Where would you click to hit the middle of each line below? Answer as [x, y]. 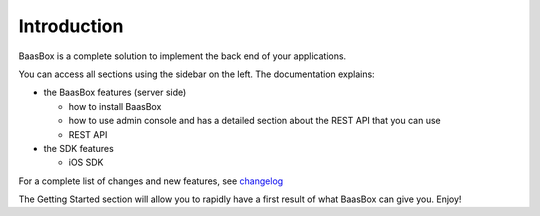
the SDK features [78, 148]
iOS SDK [86, 162]
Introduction [71, 26]
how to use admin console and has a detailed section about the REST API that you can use [254, 121]
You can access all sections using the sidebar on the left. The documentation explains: [196, 74]
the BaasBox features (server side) [115, 92]
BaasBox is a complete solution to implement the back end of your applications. [182, 56]
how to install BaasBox [115, 106]
